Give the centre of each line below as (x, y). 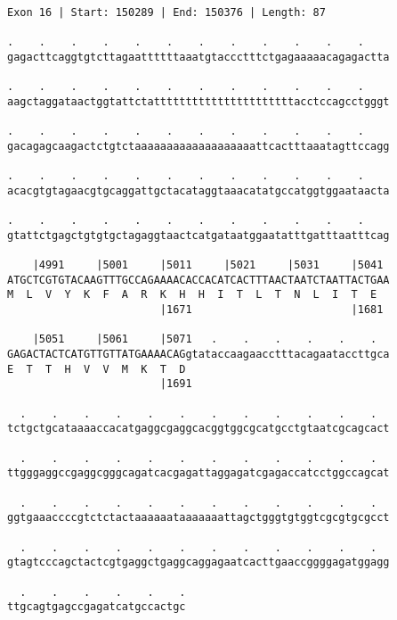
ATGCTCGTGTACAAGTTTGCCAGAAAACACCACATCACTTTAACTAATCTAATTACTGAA (198, 280)
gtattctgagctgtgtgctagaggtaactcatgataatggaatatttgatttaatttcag (198, 235)
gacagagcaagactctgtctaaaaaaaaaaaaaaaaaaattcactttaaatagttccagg (198, 146)
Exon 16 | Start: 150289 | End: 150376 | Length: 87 (166, 12)
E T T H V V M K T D (97, 369)
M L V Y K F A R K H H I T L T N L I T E (192, 295)
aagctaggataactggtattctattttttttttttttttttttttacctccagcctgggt (198, 101)
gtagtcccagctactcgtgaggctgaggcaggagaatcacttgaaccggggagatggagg (198, 562)
